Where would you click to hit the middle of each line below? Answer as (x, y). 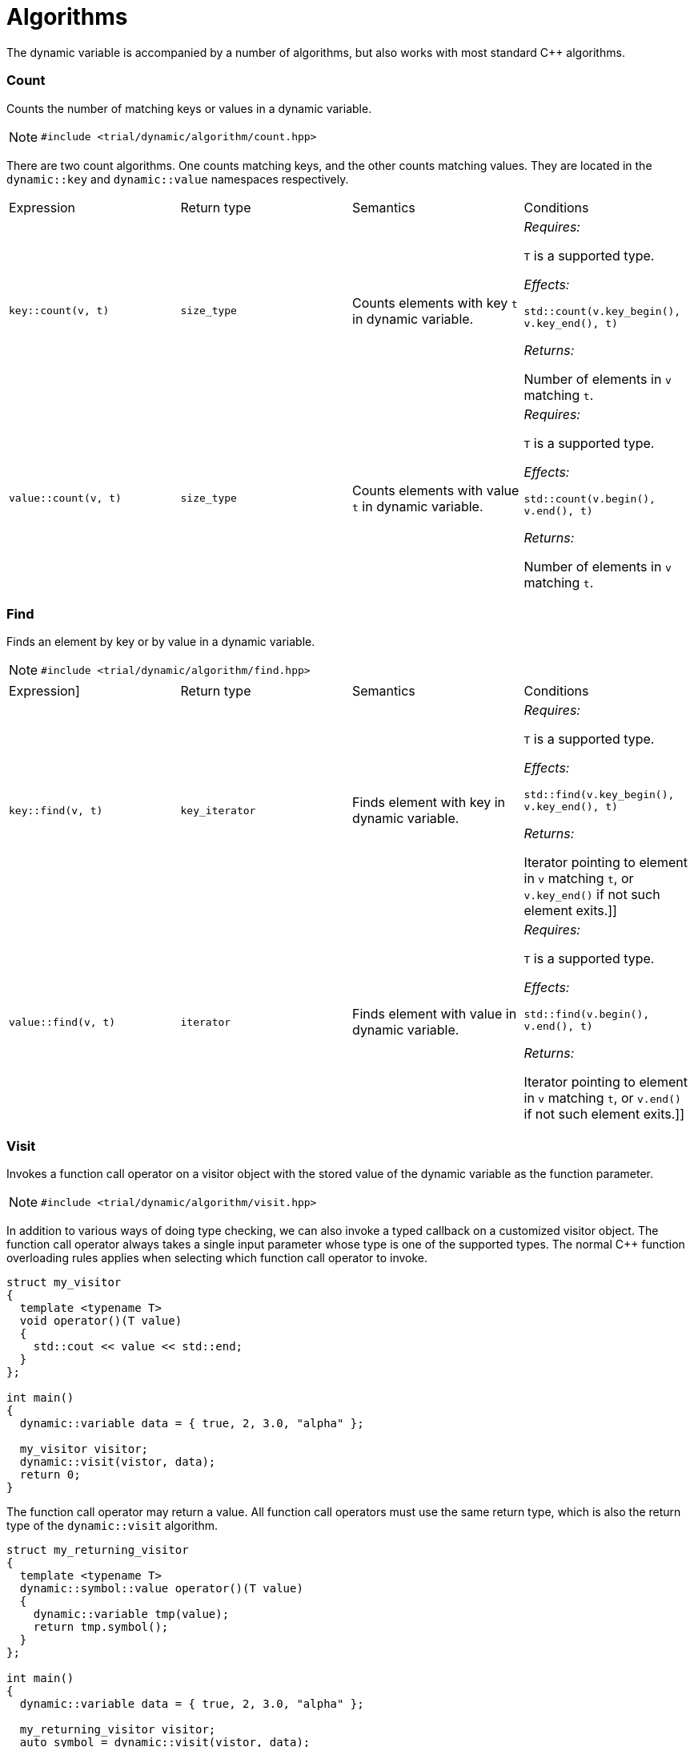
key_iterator (218, 810)
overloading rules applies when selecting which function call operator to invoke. (217, 1258)
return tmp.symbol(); (101, 1627)
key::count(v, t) (59, 311)
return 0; (50, 1475)
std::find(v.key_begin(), (599, 795)
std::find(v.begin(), (587, 1015)
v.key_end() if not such (592, 895)
